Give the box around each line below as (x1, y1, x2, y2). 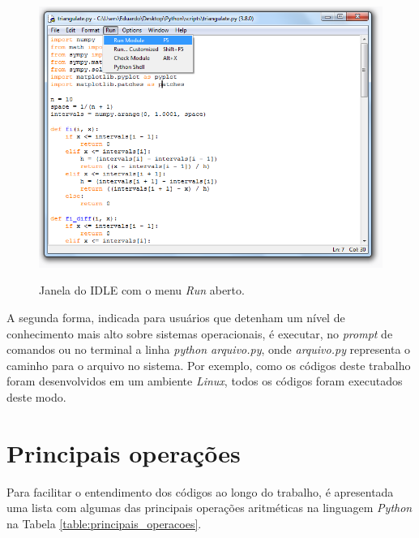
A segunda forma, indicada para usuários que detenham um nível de (6, 309, 345, 326)
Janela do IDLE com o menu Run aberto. (39, 282, 245, 299)
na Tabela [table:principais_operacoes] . (6, 514, 202, 532)
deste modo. (6, 389, 66, 406)
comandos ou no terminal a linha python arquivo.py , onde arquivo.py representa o (6, 341, 411, 358)
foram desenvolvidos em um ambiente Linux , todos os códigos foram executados (6, 372, 403, 390)
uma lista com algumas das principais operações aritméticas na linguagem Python (6, 499, 413, 516)
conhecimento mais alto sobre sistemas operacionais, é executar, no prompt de (6, 325, 393, 342)
